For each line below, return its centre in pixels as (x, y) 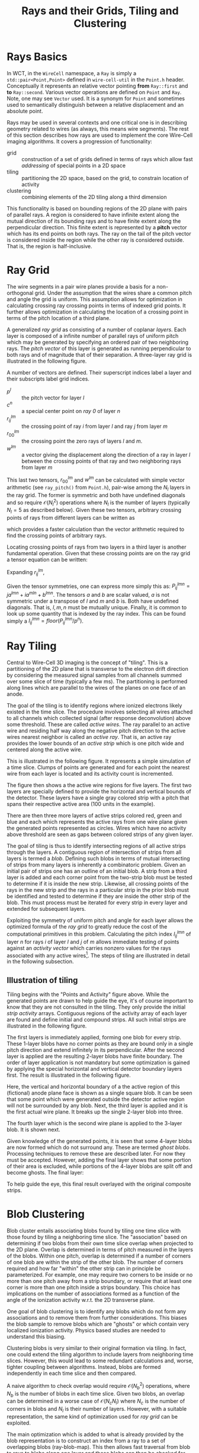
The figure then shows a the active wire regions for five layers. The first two (99, 785)
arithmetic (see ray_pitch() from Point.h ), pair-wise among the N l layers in (99, 488)
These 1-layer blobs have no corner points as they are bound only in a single (100, 1044)
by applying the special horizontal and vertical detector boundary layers (94, 1069)
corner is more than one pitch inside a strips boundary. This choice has (94, 1288)
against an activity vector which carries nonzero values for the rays (89, 948)
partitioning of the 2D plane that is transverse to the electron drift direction (97, 669)
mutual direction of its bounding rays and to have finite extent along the (94, 221)
